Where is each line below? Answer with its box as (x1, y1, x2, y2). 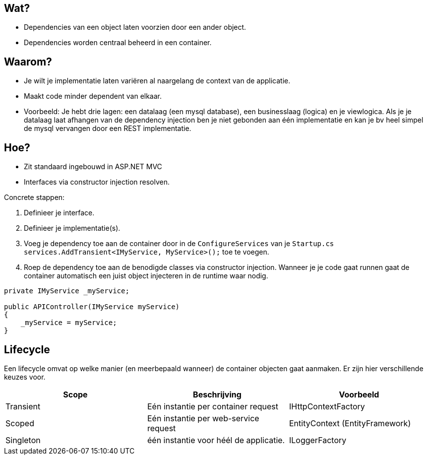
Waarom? (4, 55, 52, 68)
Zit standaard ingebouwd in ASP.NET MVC (24, 162, 162, 171)
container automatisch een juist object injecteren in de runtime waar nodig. (24, 271, 268, 280)
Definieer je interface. (24, 208, 95, 217)
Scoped (5, 418, 34, 428)
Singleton (5, 435, 41, 445)
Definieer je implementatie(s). (24, 224, 121, 233)
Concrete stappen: (4, 193, 65, 202)
